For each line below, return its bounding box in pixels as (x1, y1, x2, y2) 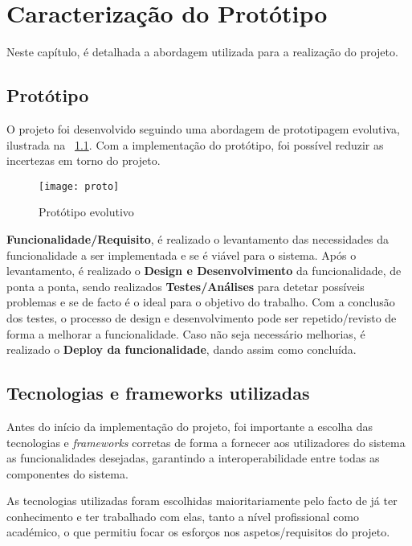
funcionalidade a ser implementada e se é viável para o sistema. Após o (6, 246, 357, 263)
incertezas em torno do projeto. (6, 152, 161, 169)
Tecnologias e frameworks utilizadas (6, 380, 310, 405)
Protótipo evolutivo (39, 203, 134, 220)
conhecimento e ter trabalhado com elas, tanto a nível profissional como (6, 507, 359, 524)
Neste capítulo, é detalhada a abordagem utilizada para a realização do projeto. (6, 43, 398, 60)
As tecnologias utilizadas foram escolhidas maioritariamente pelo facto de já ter (6, 492, 398, 509)
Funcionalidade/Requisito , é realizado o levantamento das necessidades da (6, 230, 389, 247)
